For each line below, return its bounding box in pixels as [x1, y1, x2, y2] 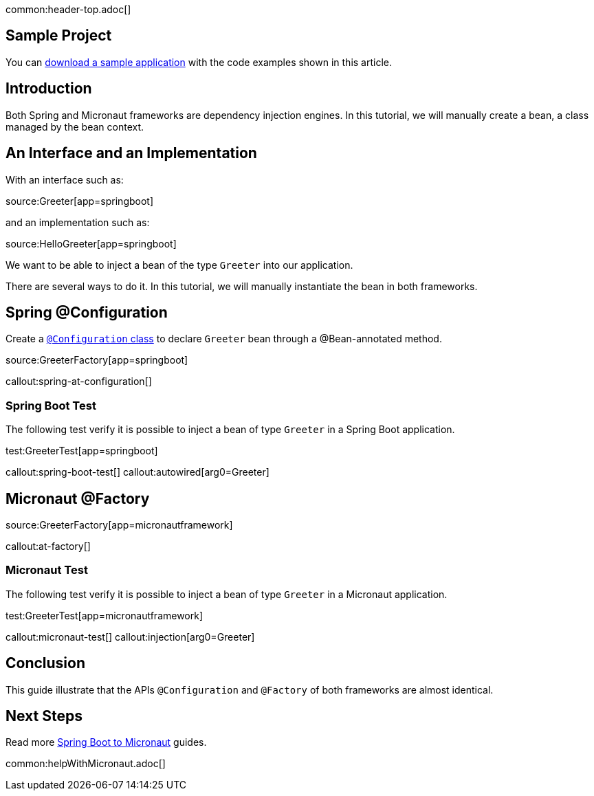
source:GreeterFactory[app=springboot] [5, 354, 188, 366]
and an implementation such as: [5, 216, 150, 228]
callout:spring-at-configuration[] [5, 375, 152, 388]
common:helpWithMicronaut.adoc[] [5, 758, 166, 770]
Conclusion [5, 654, 86, 672]
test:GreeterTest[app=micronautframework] [5, 609, 203, 621]
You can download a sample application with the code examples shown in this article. [5, 56, 393, 68]
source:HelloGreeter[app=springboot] [5, 237, 177, 250]
